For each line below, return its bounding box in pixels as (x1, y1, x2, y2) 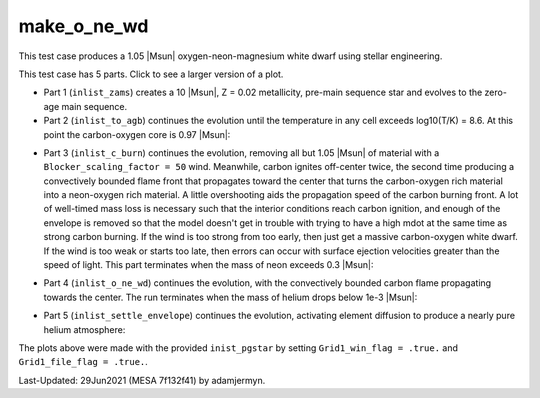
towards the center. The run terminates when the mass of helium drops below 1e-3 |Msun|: (43, 291, 418, 303)
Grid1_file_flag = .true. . (18, 356, 149, 368)
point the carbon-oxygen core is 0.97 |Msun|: (43, 128, 231, 140)
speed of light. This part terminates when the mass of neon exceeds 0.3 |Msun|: (43, 259, 374, 271)
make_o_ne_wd (18, 15, 149, 37)
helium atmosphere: (43, 323, 126, 335)
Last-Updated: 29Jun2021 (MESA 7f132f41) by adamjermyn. (18, 374, 266, 386)
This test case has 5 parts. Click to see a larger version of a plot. (18, 68, 284, 80)
